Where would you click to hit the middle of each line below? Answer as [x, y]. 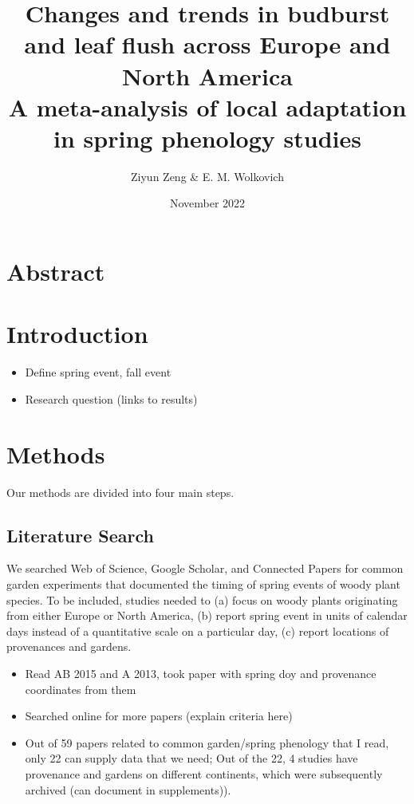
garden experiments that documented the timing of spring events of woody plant [203, 584]
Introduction [77, 334]
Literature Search [80, 535]
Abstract [56, 272]
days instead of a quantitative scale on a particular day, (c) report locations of [198, 631]
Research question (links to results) [111, 398]
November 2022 [207, 203]
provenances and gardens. [69, 646]
